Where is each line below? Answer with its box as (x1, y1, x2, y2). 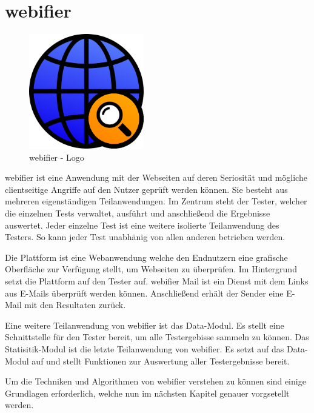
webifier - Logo (29, 150, 84, 163)
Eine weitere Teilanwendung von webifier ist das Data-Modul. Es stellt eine (5, 318, 284, 331)
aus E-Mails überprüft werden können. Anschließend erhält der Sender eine (5, 286, 284, 299)
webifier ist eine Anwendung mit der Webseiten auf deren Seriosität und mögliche (5, 171, 307, 184)
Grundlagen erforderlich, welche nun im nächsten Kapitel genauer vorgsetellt (5, 386, 290, 399)
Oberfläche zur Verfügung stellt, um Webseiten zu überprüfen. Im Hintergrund (5, 263, 297, 275)
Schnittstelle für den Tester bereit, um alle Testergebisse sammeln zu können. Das (5, 331, 309, 343)
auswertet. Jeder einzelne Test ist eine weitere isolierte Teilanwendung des (5, 218, 279, 231)
